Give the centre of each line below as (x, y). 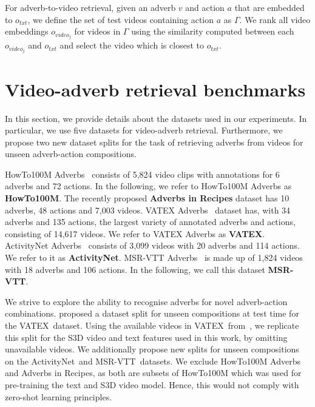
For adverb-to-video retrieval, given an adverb (90, 7)
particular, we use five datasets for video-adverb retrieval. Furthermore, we (144, 130)
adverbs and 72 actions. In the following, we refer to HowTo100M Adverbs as (148, 186)
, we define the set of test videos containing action (121, 19)
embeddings (27, 31)
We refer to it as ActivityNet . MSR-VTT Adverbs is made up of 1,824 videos (154, 257)
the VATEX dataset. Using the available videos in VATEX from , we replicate (152, 325)
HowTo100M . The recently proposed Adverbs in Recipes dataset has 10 (147, 198)
